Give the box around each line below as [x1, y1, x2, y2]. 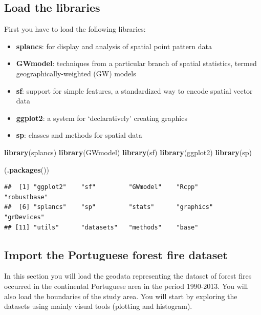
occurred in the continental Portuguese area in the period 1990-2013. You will [4, 280, 248, 291]
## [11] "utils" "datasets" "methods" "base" [4, 223, 199, 231]
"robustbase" [4, 193, 48, 201]
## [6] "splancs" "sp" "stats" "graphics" [4, 203, 213, 211]
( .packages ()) [4, 164, 49, 175]
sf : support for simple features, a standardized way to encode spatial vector [16, 85, 253, 96]
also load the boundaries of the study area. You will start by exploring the [4, 290, 237, 301]
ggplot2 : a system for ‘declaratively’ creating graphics [16, 112, 187, 123]
